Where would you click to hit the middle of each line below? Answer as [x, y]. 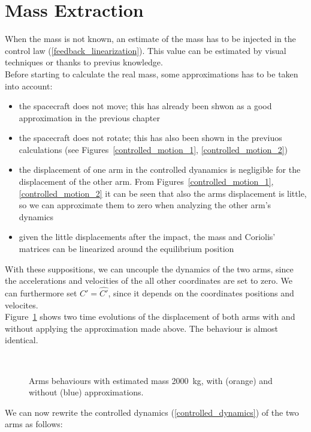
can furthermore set [41, 293]
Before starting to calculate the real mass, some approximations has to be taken [152, 73]
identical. [22, 340]
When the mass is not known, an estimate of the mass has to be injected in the [150, 39]
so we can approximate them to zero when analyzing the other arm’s [145, 205]
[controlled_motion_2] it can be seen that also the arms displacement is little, [163, 193]
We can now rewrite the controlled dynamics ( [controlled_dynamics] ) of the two [152, 412]
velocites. [22, 304]
